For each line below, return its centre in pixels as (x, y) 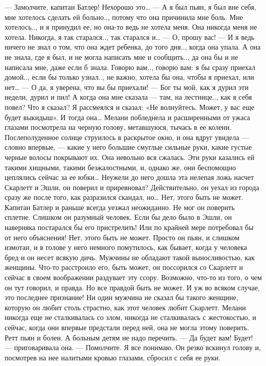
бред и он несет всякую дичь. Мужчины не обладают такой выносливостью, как (130, 257)
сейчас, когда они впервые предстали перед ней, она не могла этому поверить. (127, 327)
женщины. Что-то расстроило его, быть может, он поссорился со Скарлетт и (124, 267)
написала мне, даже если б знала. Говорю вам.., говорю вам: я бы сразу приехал (130, 67)
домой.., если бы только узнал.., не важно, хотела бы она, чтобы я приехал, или (129, 77)
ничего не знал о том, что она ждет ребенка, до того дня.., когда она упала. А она (133, 47)
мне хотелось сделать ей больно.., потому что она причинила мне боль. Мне (124, 17)
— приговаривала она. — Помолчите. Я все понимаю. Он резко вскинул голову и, (133, 347)
